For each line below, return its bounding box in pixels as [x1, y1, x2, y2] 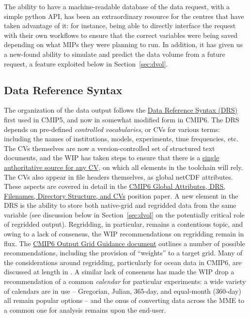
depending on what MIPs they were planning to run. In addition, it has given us [4, 39, 243, 50]
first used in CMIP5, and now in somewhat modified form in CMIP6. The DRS [4, 114, 239, 124]
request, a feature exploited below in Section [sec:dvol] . [4, 58, 168, 68]
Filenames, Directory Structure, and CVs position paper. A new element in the [4, 190, 238, 201]
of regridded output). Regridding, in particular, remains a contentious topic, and [4, 219, 243, 229]
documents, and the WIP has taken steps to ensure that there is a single [4, 152, 219, 163]
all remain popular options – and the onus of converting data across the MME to [4, 295, 245, 305]
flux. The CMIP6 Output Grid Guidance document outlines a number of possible [4, 238, 245, 248]
